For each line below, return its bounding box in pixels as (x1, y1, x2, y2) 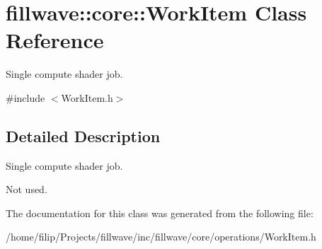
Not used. (6, 182, 47, 197)
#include (6, 90, 45, 105)
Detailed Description (6, 124, 161, 146)
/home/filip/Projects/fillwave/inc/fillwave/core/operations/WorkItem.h (6, 229, 316, 244)
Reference (6, 25, 104, 54)
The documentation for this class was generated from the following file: (6, 205, 314, 220)
